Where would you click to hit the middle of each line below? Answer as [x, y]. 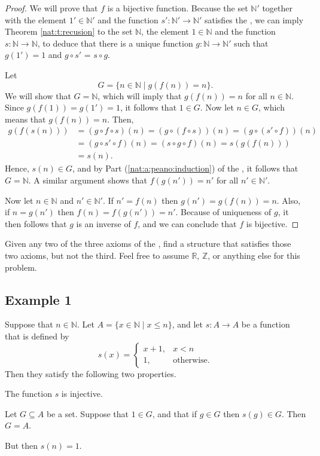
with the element [36, 19]
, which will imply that [140, 95]
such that [251, 43]
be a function [266, 324]
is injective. [82, 394]
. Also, [289, 200]
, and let [187, 324]
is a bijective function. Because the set [178, 8]
